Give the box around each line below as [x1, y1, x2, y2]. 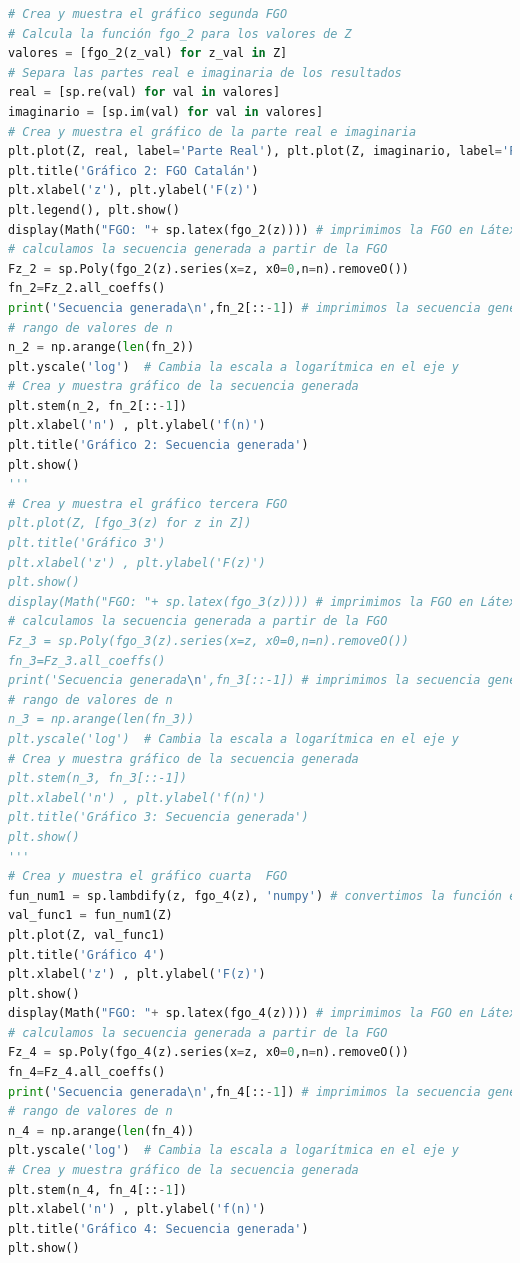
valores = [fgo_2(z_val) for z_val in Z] [8, 46, 288, 61]
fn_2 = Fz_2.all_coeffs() [8, 281, 166, 296]
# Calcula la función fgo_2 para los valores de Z [8, 26, 352, 41]
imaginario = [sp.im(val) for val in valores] [8, 104, 324, 119]
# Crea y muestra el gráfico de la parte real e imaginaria [8, 124, 417, 139]
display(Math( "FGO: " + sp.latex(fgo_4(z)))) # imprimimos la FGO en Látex [8, 1006, 517, 1021]
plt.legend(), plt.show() [8, 202, 180, 217]
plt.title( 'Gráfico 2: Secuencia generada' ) [8, 438, 309, 453]
